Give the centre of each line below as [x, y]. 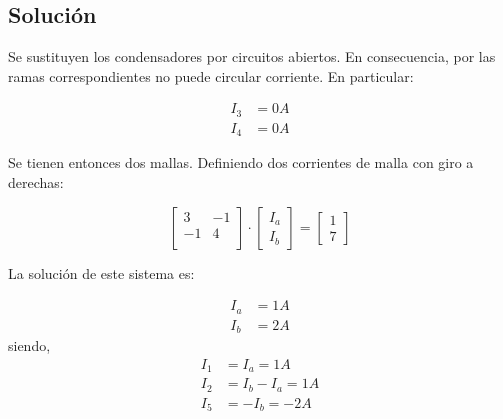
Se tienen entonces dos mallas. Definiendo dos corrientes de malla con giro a [241, 162]
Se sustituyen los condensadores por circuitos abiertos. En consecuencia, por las [252, 56]
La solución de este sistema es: [101, 272]
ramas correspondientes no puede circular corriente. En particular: [211, 75]
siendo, [29, 345]
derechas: [36, 181]
